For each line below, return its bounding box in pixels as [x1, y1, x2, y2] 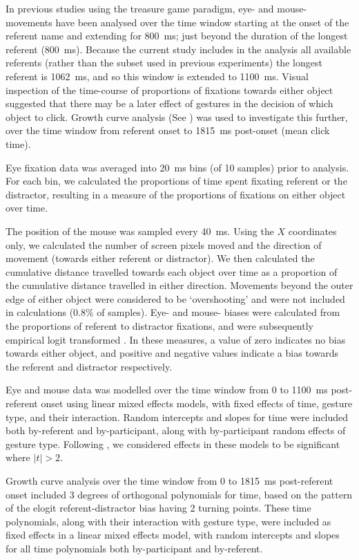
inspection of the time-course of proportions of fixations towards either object [6, 82, 333, 97]
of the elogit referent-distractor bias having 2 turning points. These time [6, 501, 311, 515]
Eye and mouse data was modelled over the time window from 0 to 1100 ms [6, 382, 328, 397]
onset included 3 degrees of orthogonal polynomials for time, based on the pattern [6, 487, 353, 501]
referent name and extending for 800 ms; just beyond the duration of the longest [6, 28, 348, 43]
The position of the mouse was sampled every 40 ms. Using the [6, 223, 274, 238]
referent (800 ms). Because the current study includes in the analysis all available [6, 41, 351, 56]
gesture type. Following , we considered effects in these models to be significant [6, 436, 340, 451]
